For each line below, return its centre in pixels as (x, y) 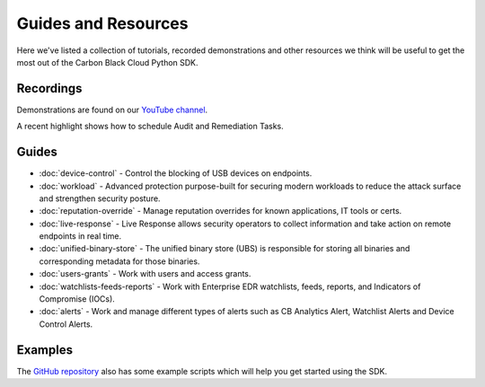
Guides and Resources (102, 23)
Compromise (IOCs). (77, 299)
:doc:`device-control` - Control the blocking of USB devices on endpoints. (176, 173)
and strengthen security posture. (100, 198)
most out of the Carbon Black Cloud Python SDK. (107, 62)
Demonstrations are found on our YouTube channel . (112, 110)
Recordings (49, 88)
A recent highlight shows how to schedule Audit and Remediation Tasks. (150, 127)
